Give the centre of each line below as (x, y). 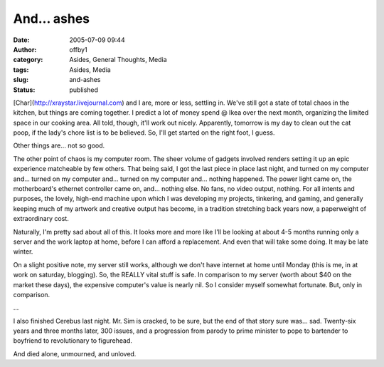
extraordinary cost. (41, 219)
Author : (25, 49)
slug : (21, 80)
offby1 (79, 49)
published (84, 90)
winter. (23, 252)
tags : (21, 69)
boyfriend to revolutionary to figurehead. (73, 341)
